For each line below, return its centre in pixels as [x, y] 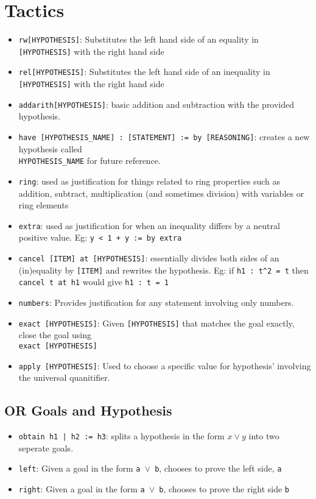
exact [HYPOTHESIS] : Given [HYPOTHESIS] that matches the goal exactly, [156, 323]
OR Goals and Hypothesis [88, 410]
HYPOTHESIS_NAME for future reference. [90, 161]
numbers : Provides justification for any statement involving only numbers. [156, 303]
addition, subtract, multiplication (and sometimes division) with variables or [161, 193]
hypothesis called [50, 148]
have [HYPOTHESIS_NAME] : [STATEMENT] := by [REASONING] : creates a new [164, 136]
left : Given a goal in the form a [79, 468]
